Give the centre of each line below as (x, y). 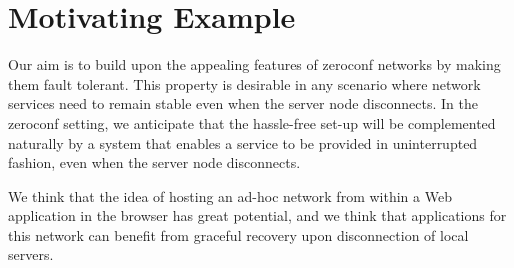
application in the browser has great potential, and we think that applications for (257, 215)
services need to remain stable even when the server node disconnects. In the (243, 103)
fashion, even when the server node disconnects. (154, 162)
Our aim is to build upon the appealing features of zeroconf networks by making (254, 64)
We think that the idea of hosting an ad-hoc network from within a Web (230, 195)
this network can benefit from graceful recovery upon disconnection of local (238, 234)
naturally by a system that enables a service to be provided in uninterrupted (243, 142)
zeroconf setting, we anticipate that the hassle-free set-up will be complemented (252, 122)
